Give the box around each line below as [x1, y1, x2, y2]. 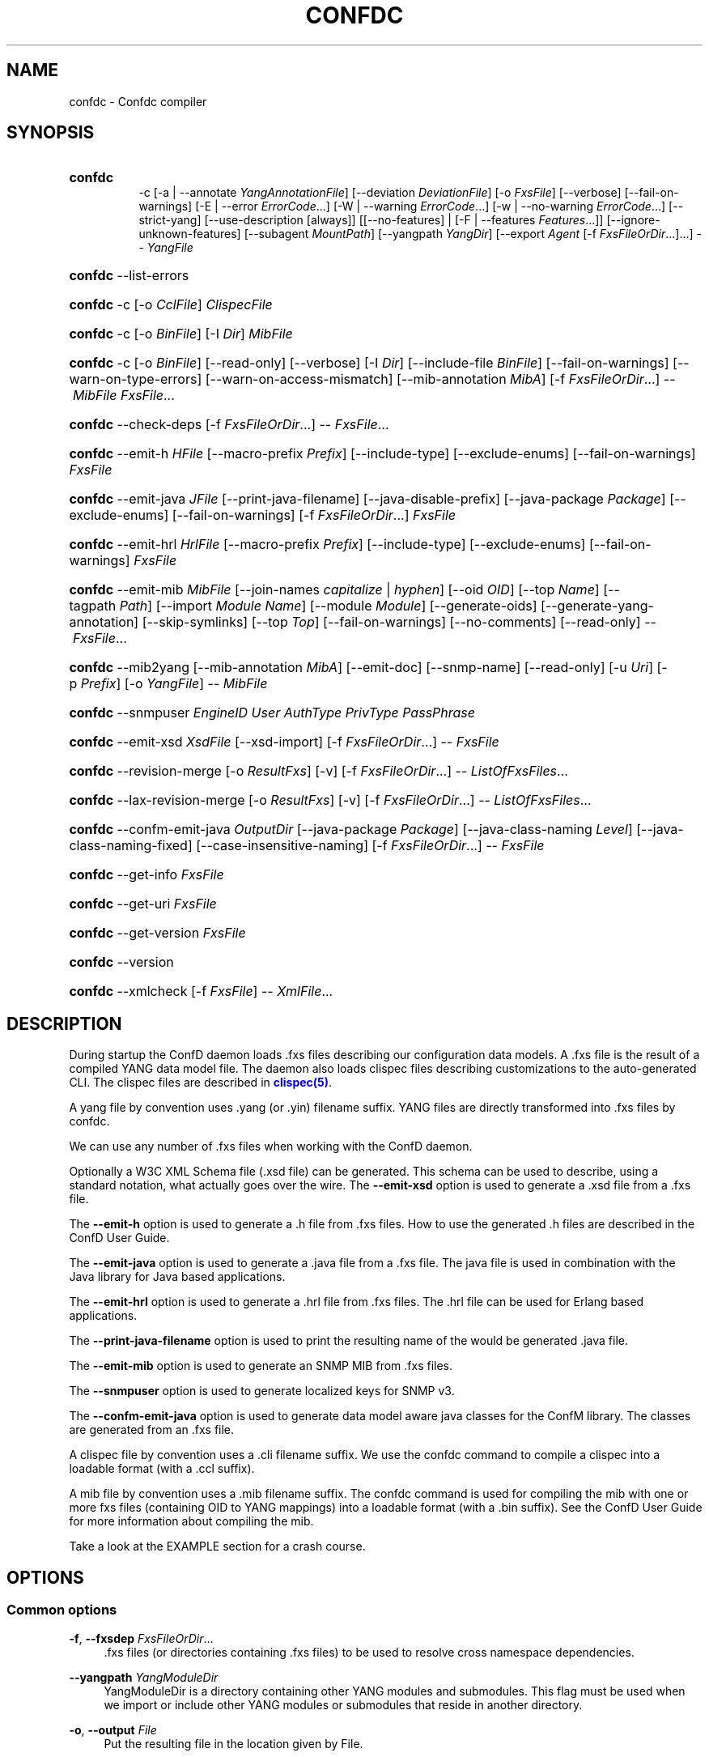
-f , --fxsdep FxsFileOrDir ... [69, 1631, 214, 1645]
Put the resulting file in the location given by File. [104, 1736, 363, 1751]
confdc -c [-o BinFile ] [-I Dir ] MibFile [69, 325, 293, 342]
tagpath [69, 598, 117, 615]
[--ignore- [606, 213, 660, 228]
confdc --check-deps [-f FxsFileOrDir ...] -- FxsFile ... [69, 416, 389, 433]
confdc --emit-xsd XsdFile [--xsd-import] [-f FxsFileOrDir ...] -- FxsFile [69, 734, 499, 751]
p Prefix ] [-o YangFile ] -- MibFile [69, 675, 268, 692]
